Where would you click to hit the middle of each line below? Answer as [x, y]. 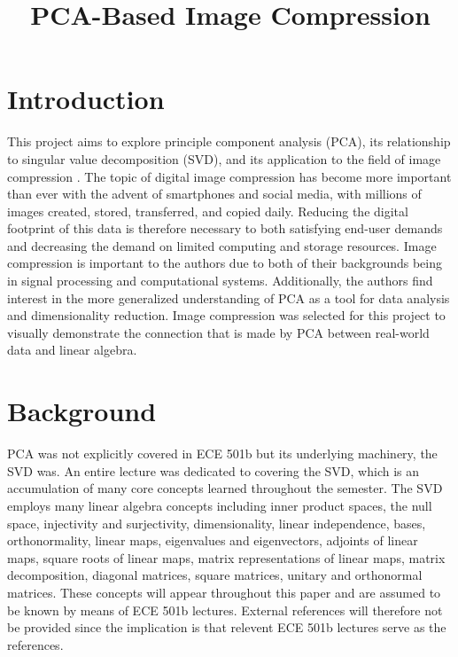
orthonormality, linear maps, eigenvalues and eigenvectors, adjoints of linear [213, 540]
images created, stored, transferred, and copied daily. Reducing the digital [208, 211]
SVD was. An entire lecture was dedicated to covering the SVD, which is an [213, 470]
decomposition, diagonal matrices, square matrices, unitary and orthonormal [215, 575]
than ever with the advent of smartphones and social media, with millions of [214, 194]
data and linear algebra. [72, 350]
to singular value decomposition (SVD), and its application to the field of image [224, 158]
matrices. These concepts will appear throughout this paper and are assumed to [224, 592]
